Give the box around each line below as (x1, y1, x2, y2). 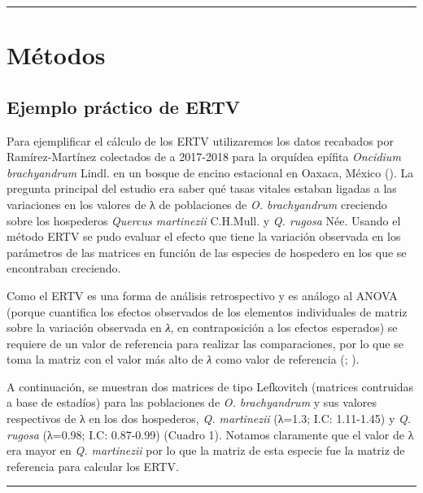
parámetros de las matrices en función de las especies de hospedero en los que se (7, 243, 407, 260)
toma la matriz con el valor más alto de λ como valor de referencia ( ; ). (7, 351, 360, 368)
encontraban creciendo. (7, 260, 121, 277)
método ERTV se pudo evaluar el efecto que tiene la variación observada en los (7, 228, 401, 245)
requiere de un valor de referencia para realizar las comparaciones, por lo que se (7, 334, 403, 351)
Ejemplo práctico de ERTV (7, 94, 241, 119)
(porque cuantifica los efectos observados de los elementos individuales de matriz (7, 303, 408, 320)
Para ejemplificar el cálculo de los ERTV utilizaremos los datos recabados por (7, 132, 394, 149)
